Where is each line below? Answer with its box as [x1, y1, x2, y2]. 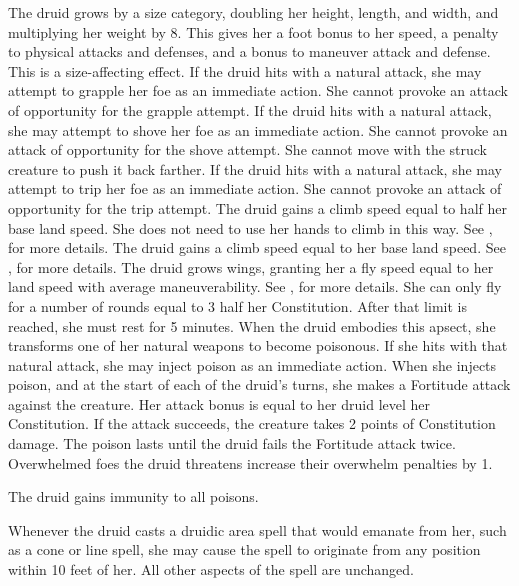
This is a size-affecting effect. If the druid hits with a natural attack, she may [8, 60, 482, 81]
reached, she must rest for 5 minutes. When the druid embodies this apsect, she [8, 315, 496, 336]
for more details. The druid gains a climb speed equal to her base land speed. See [8, 237, 506, 258]
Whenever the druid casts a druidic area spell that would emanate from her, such [8, 519, 507, 540]
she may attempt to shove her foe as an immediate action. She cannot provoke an [8, 119, 508, 140]
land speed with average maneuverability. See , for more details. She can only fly [8, 276, 502, 297]
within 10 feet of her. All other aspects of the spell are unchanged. [8, 559, 414, 580]
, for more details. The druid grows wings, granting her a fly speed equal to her [8, 256, 494, 277]
